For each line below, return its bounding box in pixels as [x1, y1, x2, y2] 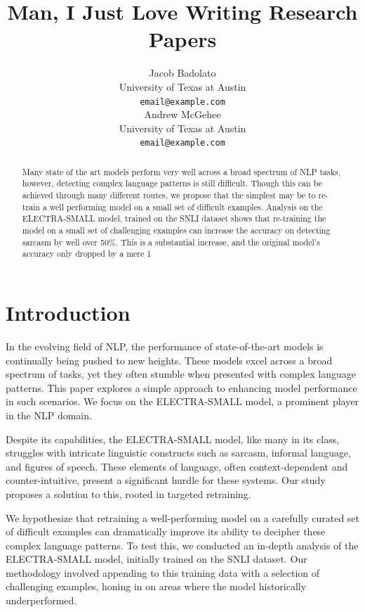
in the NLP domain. [6, 407, 92, 422]
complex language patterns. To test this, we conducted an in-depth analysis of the [6, 537, 359, 552]
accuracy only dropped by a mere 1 [22, 248, 152, 260]
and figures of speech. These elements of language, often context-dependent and [6, 459, 348, 473]
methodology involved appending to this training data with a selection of [6, 565, 320, 580]
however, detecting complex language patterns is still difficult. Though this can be [22, 177, 322, 189]
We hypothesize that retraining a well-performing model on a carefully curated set [6, 510, 360, 525]
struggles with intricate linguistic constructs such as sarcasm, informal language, [6, 445, 352, 460]
